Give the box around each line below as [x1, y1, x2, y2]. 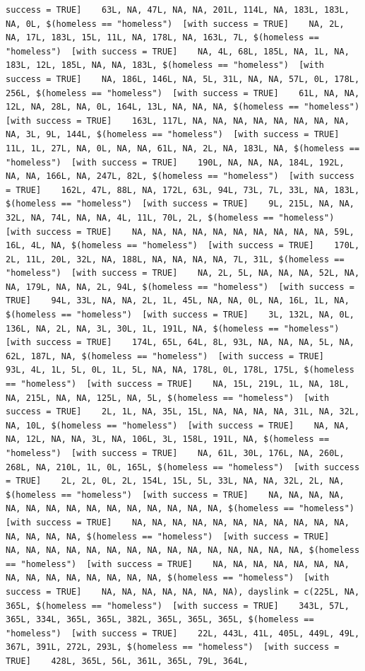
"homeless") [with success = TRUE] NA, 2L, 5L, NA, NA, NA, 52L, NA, [6, 268, 360, 279]
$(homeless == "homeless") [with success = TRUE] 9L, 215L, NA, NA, [6, 199, 354, 209]
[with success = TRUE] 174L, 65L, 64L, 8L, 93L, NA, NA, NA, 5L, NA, [6, 337, 354, 348]
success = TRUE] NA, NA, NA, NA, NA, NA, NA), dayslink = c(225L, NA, [6, 586, 360, 597]
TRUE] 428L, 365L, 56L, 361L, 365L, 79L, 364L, [6, 655, 249, 666]
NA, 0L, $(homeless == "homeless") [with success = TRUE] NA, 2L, [6, 18, 345, 29]
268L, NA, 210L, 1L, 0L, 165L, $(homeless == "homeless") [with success [6, 462, 360, 472]
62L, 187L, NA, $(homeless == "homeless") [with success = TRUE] [6, 351, 325, 361]
